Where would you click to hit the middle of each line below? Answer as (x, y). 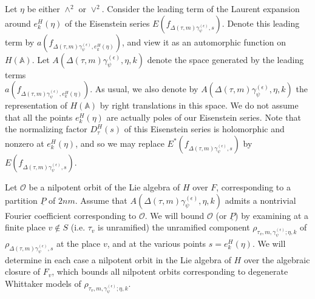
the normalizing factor (46, 129)
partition (21, 200)
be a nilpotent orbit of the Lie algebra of (104, 186)
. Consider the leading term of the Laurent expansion (201, 8)
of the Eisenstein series (107, 23)
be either (43, 8)
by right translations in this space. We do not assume (199, 105)
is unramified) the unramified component (174, 227)
